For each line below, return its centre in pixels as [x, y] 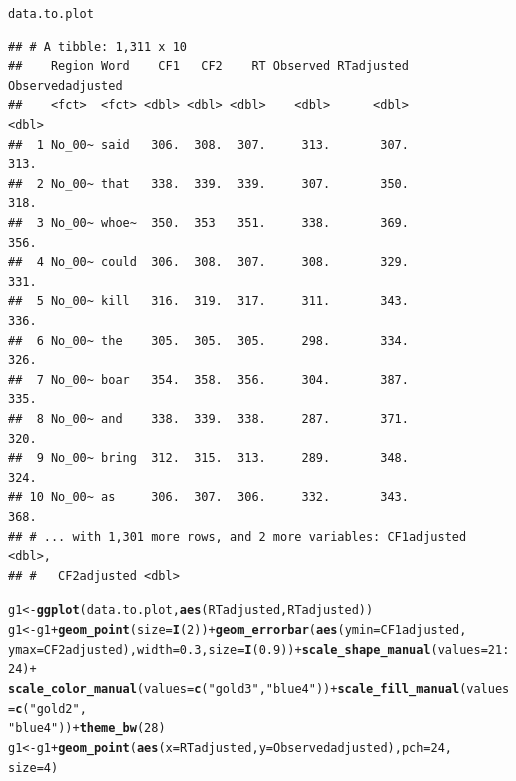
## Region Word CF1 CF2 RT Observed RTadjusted [208, 66]
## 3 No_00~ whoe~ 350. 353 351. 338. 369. [208, 223]
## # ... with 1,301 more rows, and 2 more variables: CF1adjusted [237, 536]
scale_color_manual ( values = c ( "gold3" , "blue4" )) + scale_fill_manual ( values [259, 688]
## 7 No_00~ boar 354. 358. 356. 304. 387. [208, 379]
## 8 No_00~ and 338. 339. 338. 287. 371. [208, 418]
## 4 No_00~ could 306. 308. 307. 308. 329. [208, 262]
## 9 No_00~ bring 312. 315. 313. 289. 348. [208, 458]
